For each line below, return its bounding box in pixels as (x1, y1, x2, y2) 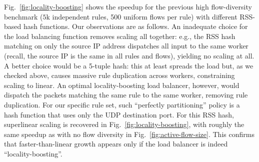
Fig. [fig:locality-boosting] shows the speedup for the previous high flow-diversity (4, 1, 252, 11)
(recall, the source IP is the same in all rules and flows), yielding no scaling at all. (4, 50, 254, 60)
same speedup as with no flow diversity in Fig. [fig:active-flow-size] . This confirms (4, 128, 254, 139)
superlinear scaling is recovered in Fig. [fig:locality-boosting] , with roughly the (4, 119, 244, 129)
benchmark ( (4, 11, 43, 21)
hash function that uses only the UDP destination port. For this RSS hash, (4, 109, 234, 119)
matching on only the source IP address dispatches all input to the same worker (4, 40, 248, 51)
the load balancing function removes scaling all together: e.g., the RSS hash (4, 30, 235, 41)
